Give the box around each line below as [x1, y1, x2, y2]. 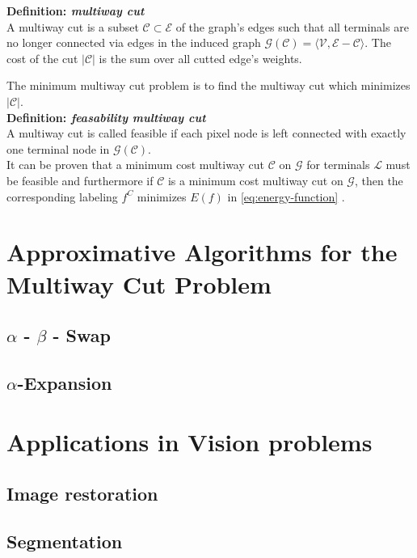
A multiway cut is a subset [6, 18, 139, 35]
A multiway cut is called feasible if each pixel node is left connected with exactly [6, 125, 406, 142]
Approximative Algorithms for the [6, 235, 398, 268]
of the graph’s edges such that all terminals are [175, 18, 409, 35]
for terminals [306, 156, 370, 173]
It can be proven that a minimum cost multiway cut [6, 156, 264, 173]
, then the [354, 171, 403, 188]
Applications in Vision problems [6, 425, 373, 459]
